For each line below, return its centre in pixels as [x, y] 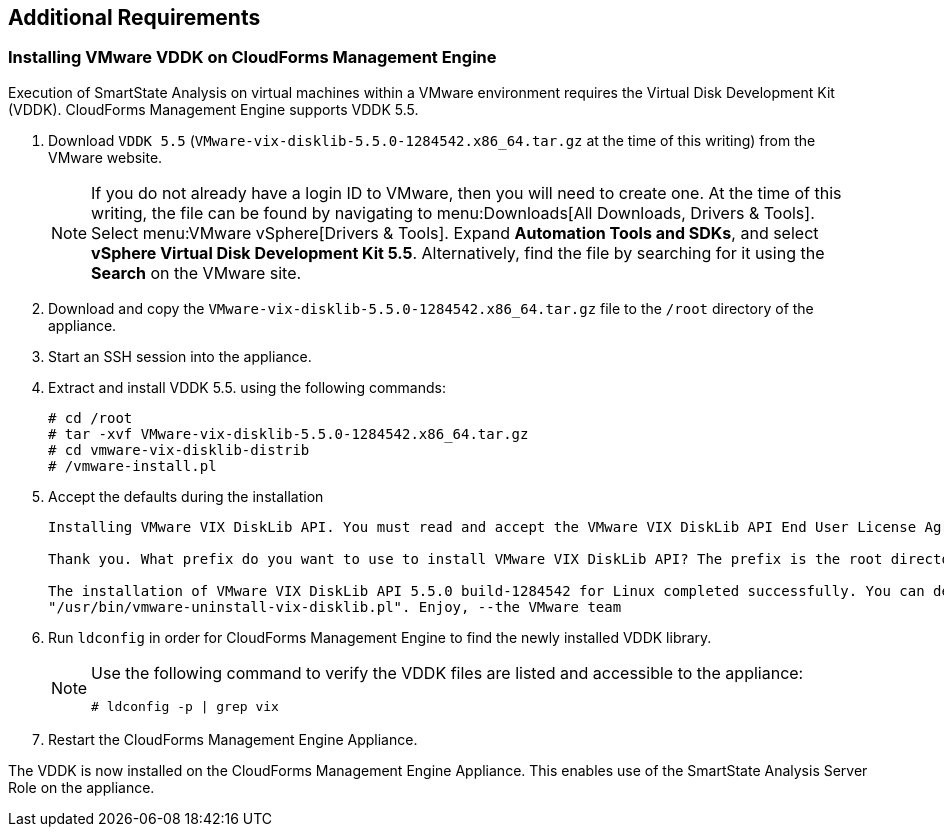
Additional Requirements [134, 17]
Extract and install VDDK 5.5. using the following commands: [247, 387]
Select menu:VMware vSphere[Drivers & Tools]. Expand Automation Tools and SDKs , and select [455, 232]
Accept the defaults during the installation [186, 496]
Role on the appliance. [81, 787]
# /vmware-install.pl [132, 465]
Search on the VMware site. [196, 272]
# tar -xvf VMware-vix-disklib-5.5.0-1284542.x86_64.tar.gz [288, 433]
